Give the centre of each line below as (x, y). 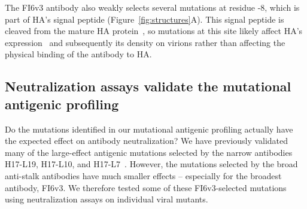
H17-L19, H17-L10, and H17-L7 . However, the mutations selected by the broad (151, 164)
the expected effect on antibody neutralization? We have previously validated (147, 141)
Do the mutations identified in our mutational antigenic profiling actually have (149, 129)
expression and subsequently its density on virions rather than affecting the (145, 42)
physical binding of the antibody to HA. (78, 54)
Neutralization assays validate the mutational (148, 86)
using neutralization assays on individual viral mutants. (107, 199)
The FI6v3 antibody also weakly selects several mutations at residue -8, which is (152, 7)
